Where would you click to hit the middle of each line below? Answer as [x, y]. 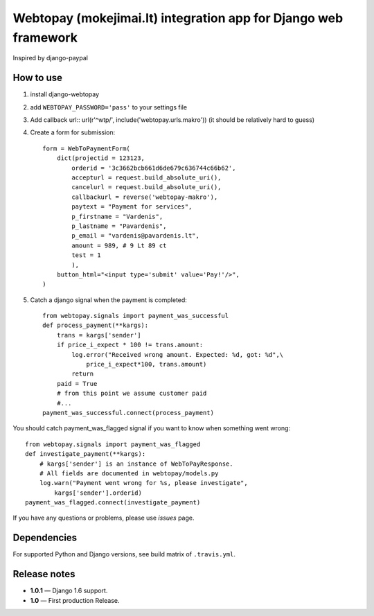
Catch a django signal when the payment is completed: [108, 300]
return [83, 374]
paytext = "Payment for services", [132, 207]
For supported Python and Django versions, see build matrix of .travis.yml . [124, 554]
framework [45, 37]
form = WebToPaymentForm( [87, 148]
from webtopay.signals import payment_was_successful [135, 316]
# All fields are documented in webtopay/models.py [129, 473]
